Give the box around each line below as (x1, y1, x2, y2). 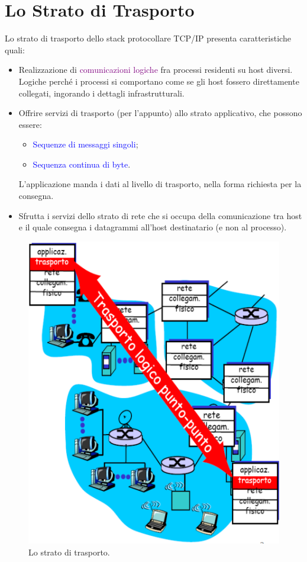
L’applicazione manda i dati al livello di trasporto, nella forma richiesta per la (18, 178, 302, 190)
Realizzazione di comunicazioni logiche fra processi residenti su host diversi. (18, 63, 293, 76)
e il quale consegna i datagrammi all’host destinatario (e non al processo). (18, 221, 287, 233)
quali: (5, 43, 25, 56)
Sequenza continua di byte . (33, 158, 131, 170)
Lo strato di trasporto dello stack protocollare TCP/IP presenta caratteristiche (5, 32, 291, 44)
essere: (18, 118, 42, 130)
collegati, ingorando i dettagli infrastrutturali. (18, 86, 185, 99)
